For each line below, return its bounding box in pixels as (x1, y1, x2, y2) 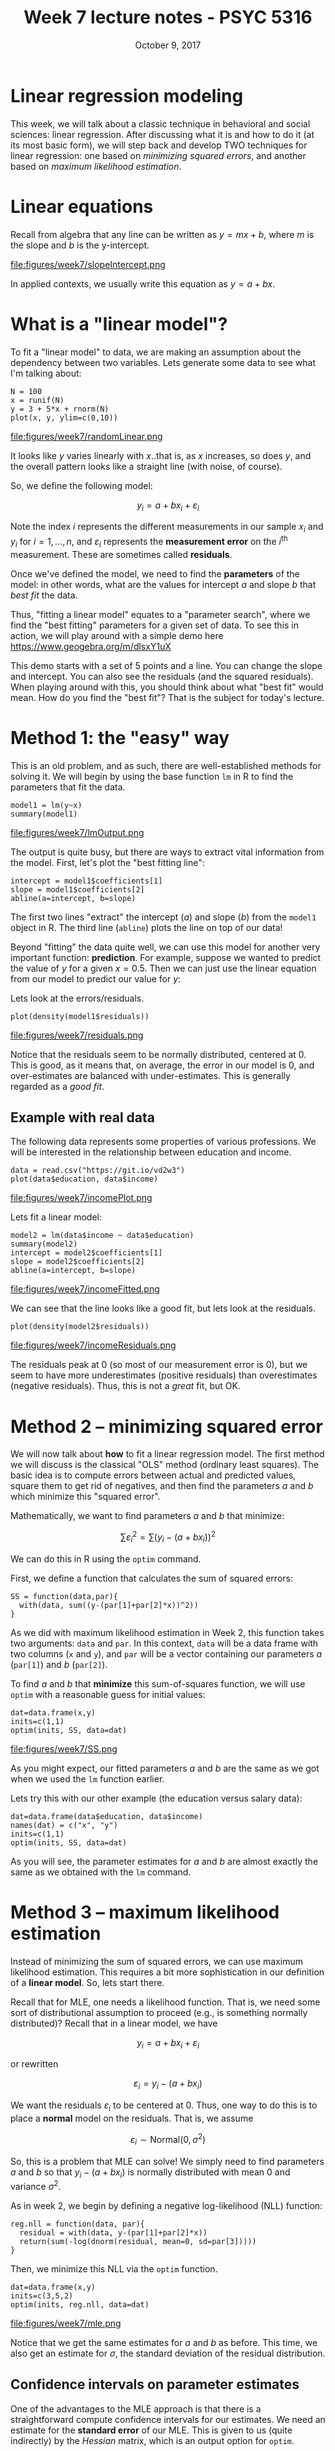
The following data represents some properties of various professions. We (10, 1136, 317, 1148)
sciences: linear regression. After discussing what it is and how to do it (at (10, 128, 315, 140)
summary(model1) (10, 809, 78, 819)
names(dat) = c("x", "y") (10, 1820, 118, 1830)
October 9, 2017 (134, 39, 202, 51)
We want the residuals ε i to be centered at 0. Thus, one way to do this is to (10, 2099, 318, 2114)
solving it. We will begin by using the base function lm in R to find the (10, 770, 294, 782)
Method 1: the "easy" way (10, 726, 230, 749)
